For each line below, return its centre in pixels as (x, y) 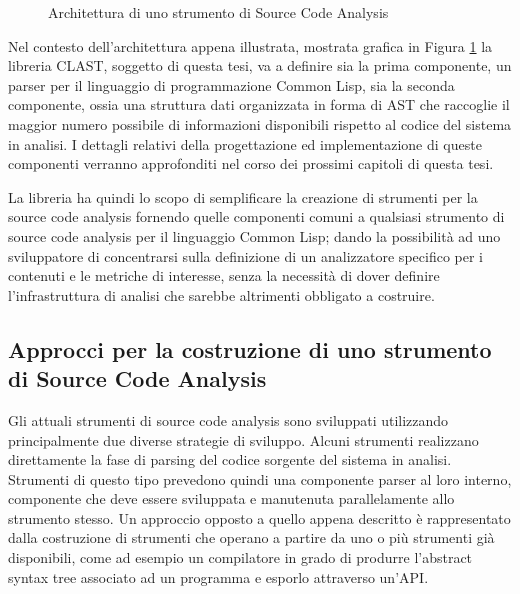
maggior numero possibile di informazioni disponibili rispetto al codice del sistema (260, 123)
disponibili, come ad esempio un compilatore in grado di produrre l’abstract (240, 557)
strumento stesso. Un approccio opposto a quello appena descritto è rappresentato (259, 517)
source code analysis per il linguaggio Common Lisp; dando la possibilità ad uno (254, 235)
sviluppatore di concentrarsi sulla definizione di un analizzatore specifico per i (245, 255)
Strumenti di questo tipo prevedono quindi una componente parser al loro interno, (260, 478)
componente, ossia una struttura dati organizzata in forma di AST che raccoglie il (259, 104)
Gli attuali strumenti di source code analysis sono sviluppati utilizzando (228, 419)
